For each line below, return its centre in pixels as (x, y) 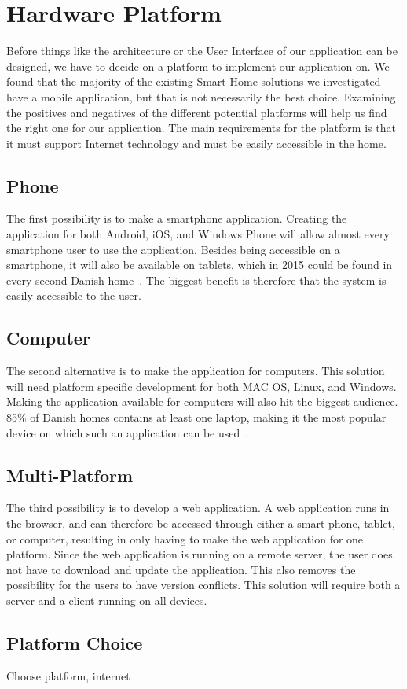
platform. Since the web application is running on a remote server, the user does (200, 554)
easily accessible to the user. (74, 295)
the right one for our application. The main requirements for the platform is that (201, 128)
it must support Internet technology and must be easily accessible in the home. (196, 143)
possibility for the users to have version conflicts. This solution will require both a (203, 585)
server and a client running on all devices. (107, 600)
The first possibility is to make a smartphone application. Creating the (177, 218)
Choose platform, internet (68, 675)
